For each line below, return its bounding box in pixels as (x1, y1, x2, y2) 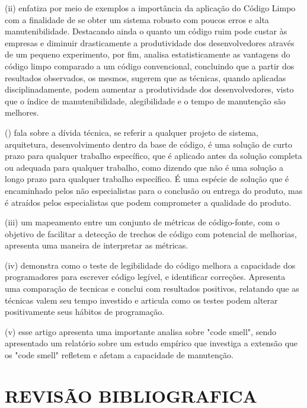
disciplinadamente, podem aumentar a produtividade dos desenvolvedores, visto (5, 83, 294, 95)
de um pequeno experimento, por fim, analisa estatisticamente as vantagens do (5, 48, 290, 60)
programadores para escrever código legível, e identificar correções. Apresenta (5, 270, 286, 283)
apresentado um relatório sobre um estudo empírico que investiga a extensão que (5, 337, 298, 349)
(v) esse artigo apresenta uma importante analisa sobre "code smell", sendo (5, 325, 276, 337)
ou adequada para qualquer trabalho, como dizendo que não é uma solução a (5, 161, 283, 173)
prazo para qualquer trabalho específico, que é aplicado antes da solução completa (5, 149, 302, 162)
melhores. (5, 106, 39, 119)
